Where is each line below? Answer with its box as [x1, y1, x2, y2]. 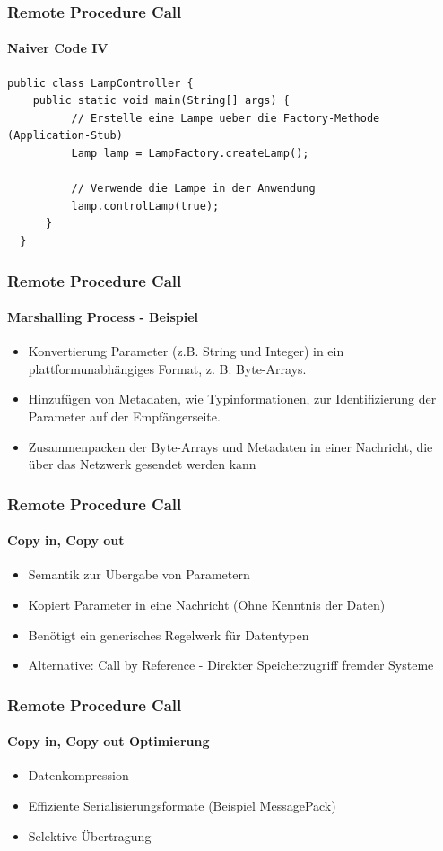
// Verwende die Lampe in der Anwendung [71, 182, 316, 195]
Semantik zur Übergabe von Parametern [28, 565, 250, 584]
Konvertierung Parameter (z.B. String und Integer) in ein [28, 342, 344, 360]
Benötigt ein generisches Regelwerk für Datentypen [28, 625, 309, 644]
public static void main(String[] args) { [32, 94, 290, 108]
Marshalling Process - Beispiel [7, 308, 199, 326]
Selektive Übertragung [28, 826, 152, 845]
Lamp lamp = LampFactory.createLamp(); [71, 147, 309, 161]
